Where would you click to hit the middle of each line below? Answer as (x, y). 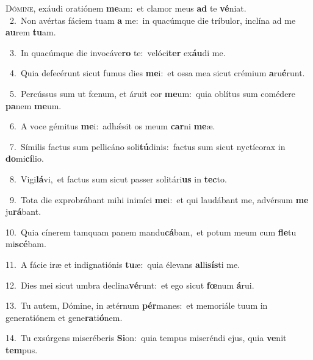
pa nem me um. (34, 105)
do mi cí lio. (25, 158)
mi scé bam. (26, 244)
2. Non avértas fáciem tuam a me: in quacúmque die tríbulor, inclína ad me (153, 20)
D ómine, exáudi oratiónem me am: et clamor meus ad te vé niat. (126, 8)
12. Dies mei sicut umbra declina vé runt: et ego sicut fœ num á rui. (130, 285)
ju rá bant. (23, 211)
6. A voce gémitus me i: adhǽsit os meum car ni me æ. (112, 126)
